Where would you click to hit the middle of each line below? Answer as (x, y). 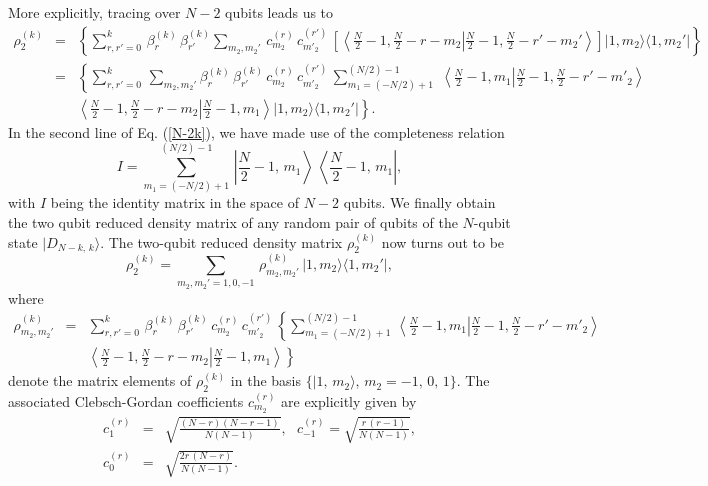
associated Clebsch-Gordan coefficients (126, 401)
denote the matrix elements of (100, 380)
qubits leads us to (279, 12)
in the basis (266, 380)
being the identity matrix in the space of (174, 202)
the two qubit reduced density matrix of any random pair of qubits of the (233, 222)
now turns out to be (443, 241)
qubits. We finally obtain (419, 202)
